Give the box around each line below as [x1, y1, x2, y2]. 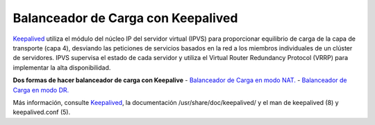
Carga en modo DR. [12, 86, 69, 94]
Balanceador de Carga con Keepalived [12, 10, 238, 26]
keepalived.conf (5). [12, 108, 71, 117]
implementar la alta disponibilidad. [12, 63, 111, 72]
